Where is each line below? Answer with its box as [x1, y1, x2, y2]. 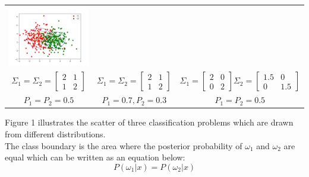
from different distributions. [5, 128, 106, 140]
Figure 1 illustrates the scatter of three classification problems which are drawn [5, 116, 294, 128]
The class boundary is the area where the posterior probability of [5, 139, 242, 152]
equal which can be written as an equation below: [5, 151, 185, 163]
